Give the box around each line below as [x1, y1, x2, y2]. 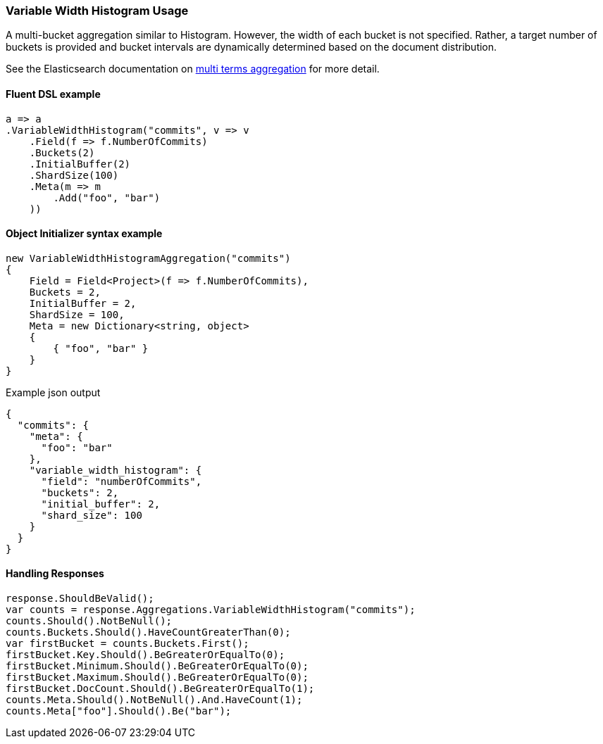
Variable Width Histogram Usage [6, 4, 189, 18]
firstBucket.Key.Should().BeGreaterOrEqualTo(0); [6, 649, 285, 661]
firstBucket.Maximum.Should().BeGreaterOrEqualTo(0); [6, 672, 309, 683]
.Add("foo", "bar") [53, 191, 161, 203]
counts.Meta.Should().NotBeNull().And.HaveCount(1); [6, 694, 303, 706]
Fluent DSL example [6, 87, 101, 100]
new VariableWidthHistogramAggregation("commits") [6, 252, 291, 264]
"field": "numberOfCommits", [41, 475, 202, 487]
